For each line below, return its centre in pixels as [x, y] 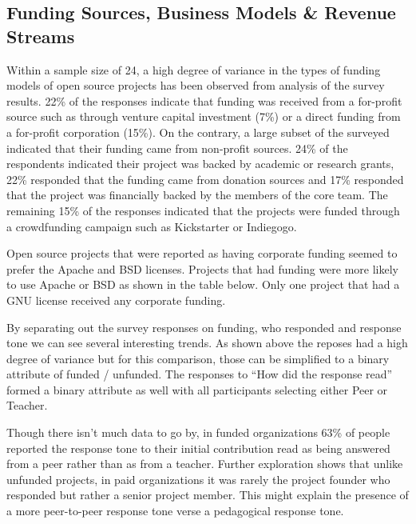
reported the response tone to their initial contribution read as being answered [198, 448]
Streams [41, 36]
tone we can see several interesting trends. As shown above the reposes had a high [207, 343]
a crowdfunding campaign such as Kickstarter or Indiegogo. [152, 226]
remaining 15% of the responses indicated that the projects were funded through [203, 210]
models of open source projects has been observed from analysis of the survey [196, 85]
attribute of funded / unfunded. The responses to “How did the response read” [200, 374]
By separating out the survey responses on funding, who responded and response [204, 327]
